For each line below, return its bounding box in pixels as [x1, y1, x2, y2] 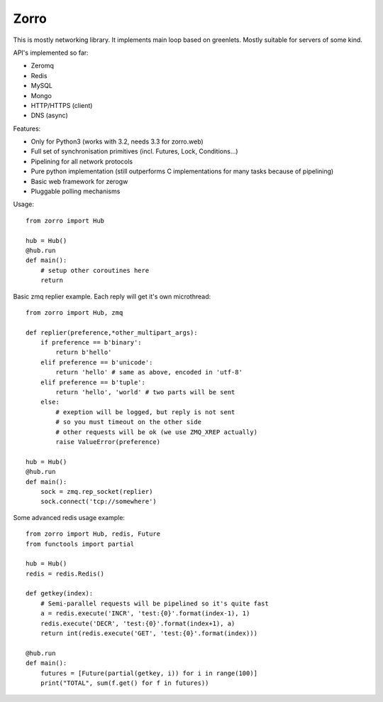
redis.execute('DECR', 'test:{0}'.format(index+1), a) [40, 619, 235, 627]
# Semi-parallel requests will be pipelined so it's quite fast [40, 599, 269, 607]
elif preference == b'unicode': [40, 358, 153, 366]
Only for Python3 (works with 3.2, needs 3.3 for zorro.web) [30, 137, 204, 146]
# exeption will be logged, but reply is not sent [55, 408, 235, 416]
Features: [13, 124, 41, 133]
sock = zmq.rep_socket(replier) [40, 487, 153, 495]
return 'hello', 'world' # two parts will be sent [55, 388, 235, 396]
